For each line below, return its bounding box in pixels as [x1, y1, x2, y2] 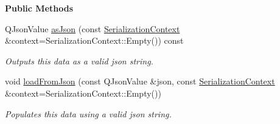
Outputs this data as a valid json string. [5, 54, 153, 67]
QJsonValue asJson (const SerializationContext [5, 22, 180, 35]
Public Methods [5, 2, 74, 14]
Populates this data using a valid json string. [5, 107, 172, 120]
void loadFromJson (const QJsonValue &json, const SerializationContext [5, 75, 275, 88]
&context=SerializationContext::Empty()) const [5, 34, 184, 47]
